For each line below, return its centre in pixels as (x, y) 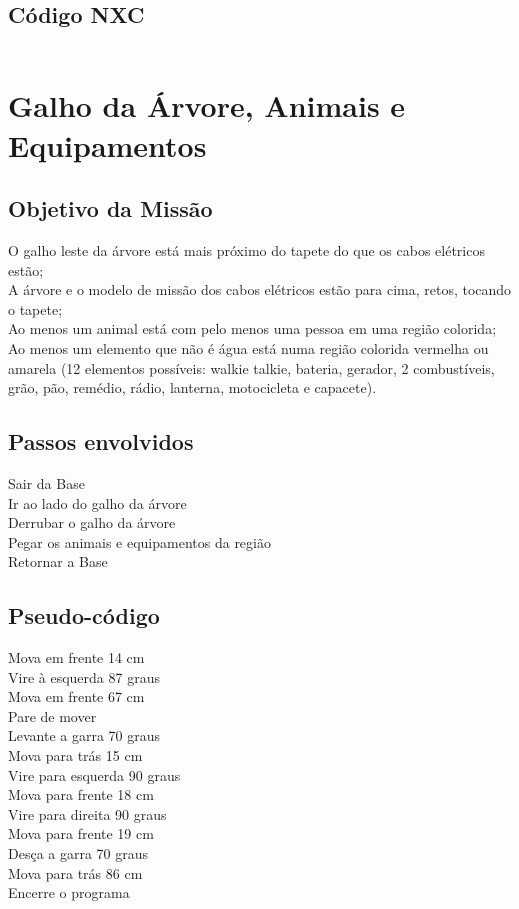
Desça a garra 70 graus (78, 853)
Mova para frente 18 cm (81, 794)
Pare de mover (52, 715)
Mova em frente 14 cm (76, 657)
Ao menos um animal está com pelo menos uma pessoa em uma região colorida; (252, 328)
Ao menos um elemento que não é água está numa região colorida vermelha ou (248, 347)
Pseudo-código (84, 615)
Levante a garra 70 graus (84, 735)
